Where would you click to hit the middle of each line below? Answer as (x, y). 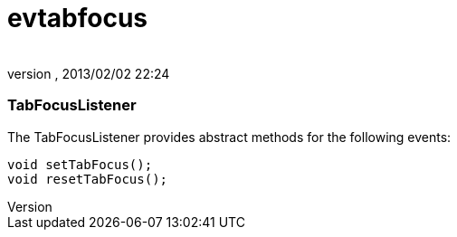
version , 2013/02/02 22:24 (89, 73)
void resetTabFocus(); (88, 179)
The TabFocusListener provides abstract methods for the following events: (229, 137)
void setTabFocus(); (80, 164)
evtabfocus (78, 18)
